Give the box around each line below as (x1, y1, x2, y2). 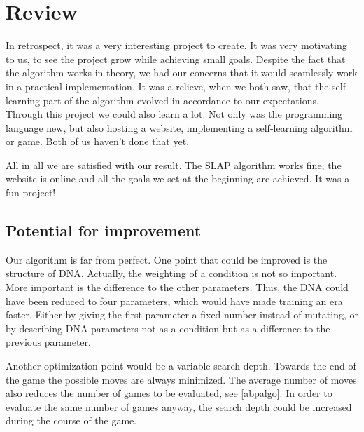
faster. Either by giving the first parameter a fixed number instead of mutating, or (6, 307, 358, 322)
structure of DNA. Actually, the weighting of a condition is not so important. (6, 266, 337, 281)
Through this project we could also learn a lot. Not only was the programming (6, 107, 343, 121)
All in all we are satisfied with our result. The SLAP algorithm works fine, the (6, 157, 342, 172)
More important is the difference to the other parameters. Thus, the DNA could (6, 280, 349, 295)
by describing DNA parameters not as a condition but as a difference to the (6, 320, 330, 335)
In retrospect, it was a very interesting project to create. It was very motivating (6, 38, 347, 53)
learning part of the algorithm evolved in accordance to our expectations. (6, 93, 319, 107)
